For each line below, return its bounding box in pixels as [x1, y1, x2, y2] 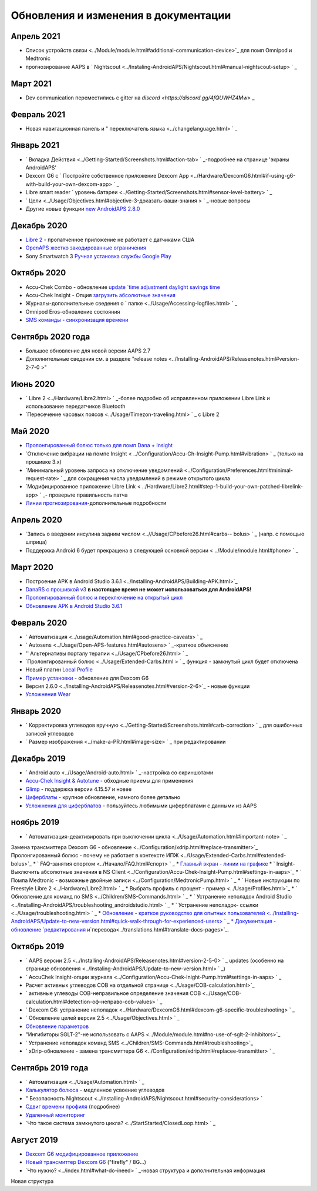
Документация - [235, 918, 276, 925]
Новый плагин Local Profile [25, 666, 93, 673]
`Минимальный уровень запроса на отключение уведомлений [25, 467, 183, 474]
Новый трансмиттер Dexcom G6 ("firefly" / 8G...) [25, 1159, 147, 1166]
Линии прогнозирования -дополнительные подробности [25, 500, 167, 507]
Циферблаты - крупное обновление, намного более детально [25, 794, 181, 801]
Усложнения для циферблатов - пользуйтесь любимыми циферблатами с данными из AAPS [25, 802, 257, 809]
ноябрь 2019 [11, 817, 60, 827]
